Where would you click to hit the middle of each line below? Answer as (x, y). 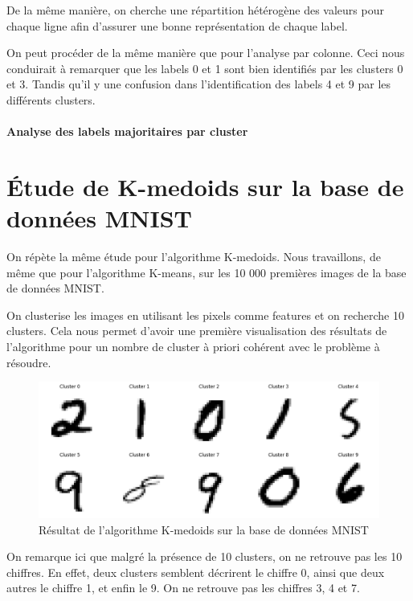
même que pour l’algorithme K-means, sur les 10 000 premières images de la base (206, 272)
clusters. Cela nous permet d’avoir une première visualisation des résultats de (197, 331)
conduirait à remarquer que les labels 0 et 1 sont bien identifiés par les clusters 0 (205, 68)
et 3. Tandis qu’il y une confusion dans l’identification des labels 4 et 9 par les (199, 84)
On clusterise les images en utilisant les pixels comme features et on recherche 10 (205, 315)
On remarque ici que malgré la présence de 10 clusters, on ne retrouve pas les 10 (204, 556)
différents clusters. (51, 99)
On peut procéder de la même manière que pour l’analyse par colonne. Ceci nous (206, 53)
